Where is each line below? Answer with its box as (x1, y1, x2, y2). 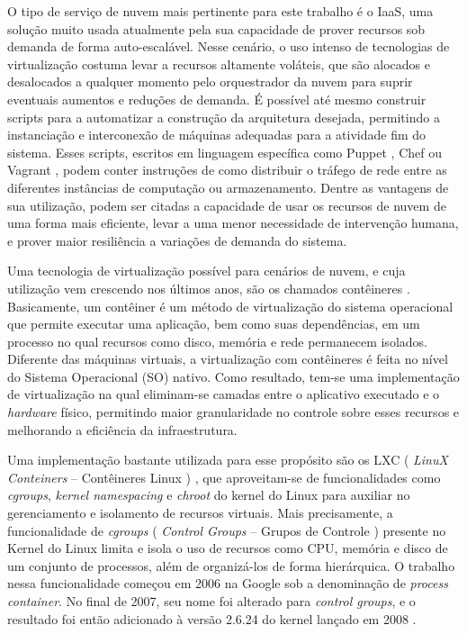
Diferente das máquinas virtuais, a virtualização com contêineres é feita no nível (7, 349, 448, 368)
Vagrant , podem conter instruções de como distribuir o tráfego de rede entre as (7, 160, 447, 179)
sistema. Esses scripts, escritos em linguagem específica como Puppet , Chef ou (7, 142, 442, 161)
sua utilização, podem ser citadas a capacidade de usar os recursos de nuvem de (7, 195, 446, 214)
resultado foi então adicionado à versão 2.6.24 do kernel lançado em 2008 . (7, 609, 417, 628)
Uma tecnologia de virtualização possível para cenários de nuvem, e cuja (7, 261, 406, 280)
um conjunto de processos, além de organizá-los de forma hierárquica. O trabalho (7, 556, 455, 575)
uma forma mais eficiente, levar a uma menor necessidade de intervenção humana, (7, 213, 459, 232)
